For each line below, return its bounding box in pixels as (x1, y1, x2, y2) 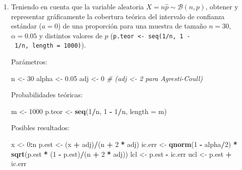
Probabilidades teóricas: (11, 89, 83, 100)
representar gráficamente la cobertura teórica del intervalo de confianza (11, 11, 225, 21)
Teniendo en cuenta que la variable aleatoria (11, 1, 144, 11)
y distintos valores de (39, 30, 102, 40)
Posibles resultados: (11, 122, 70, 133)
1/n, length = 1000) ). (14, 40, 86, 50)
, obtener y (205, 1, 239, 11)
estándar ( (11, 21, 42, 31)
